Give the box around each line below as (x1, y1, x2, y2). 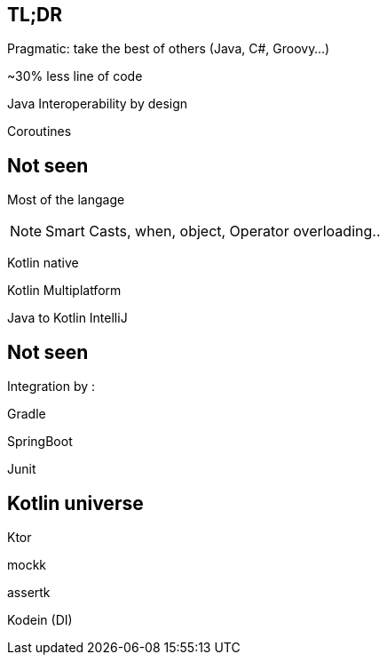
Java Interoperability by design (7, 96, 188, 112)
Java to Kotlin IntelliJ (7, 310, 128, 326)
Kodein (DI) (7, 611, 73, 627)
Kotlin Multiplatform (7, 283, 122, 299)
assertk (7, 584, 51, 600)
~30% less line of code (7, 68, 143, 84)
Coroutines (7, 124, 72, 140)
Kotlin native (7, 255, 79, 271)
